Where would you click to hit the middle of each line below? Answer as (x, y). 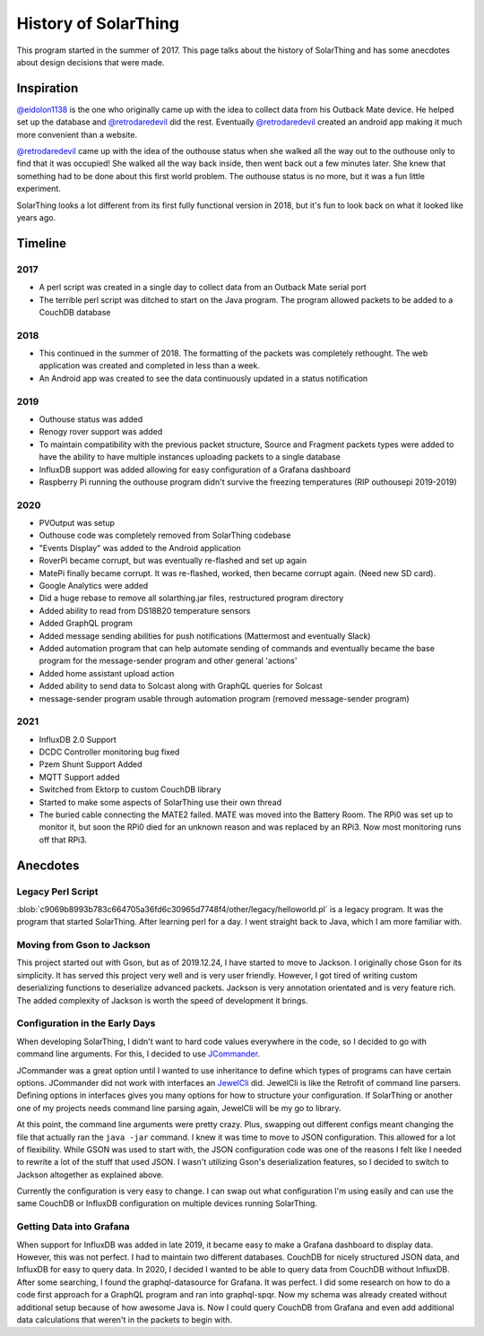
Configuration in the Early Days (86, 1023)
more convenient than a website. (77, 134)
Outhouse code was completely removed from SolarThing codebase (165, 535)
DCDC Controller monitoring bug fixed (109, 752)
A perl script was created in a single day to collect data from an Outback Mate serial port (203, 288)
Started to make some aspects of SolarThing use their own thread (160, 802)
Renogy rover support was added (101, 432)
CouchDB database (75, 312)
